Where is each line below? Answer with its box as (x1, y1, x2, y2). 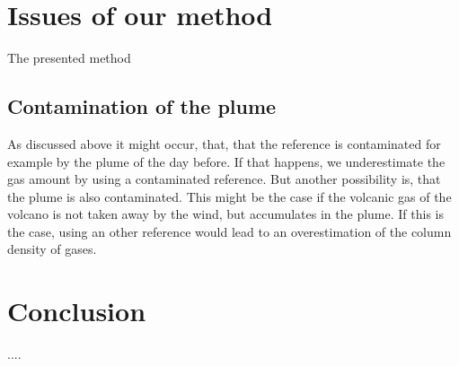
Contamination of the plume (7, 92, 277, 120)
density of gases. (7, 240, 97, 258)
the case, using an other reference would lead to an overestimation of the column (7, 222, 452, 240)
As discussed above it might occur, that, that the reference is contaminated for (7, 134, 441, 152)
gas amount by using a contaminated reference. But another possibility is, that (7, 170, 441, 188)
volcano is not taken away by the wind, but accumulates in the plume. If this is (7, 205, 445, 223)
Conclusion (7, 292, 146, 329)
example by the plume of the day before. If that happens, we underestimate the (7, 152, 446, 170)
